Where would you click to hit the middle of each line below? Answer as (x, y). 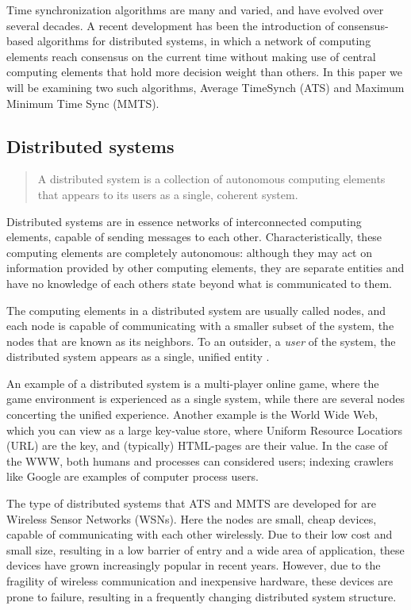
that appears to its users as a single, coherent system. (168, 194)
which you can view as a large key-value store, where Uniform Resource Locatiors (205, 430)
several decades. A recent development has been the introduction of (170, 25)
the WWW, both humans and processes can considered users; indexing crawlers (200, 460)
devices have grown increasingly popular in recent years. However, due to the (194, 565)
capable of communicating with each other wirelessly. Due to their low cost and (200, 534)
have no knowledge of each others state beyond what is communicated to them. (199, 283)
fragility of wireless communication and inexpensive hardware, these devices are (200, 581)
